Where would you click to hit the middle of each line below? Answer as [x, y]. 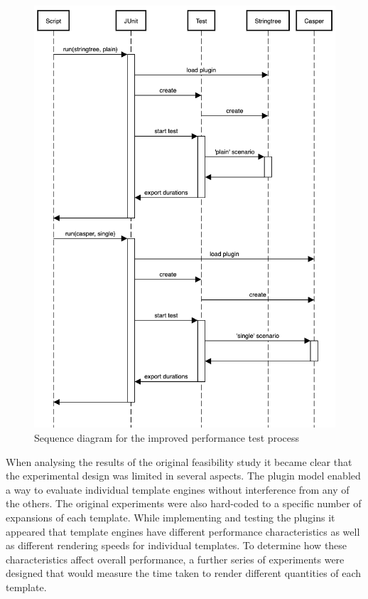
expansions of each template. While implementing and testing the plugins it [171, 517]
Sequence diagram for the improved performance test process [167, 437]
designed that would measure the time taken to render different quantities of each [184, 573]
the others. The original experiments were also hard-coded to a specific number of [184, 503]
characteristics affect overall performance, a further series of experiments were [175, 559]
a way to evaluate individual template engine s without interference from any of [178, 489]
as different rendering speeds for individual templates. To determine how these [177, 545]
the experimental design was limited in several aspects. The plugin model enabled [183, 476]
